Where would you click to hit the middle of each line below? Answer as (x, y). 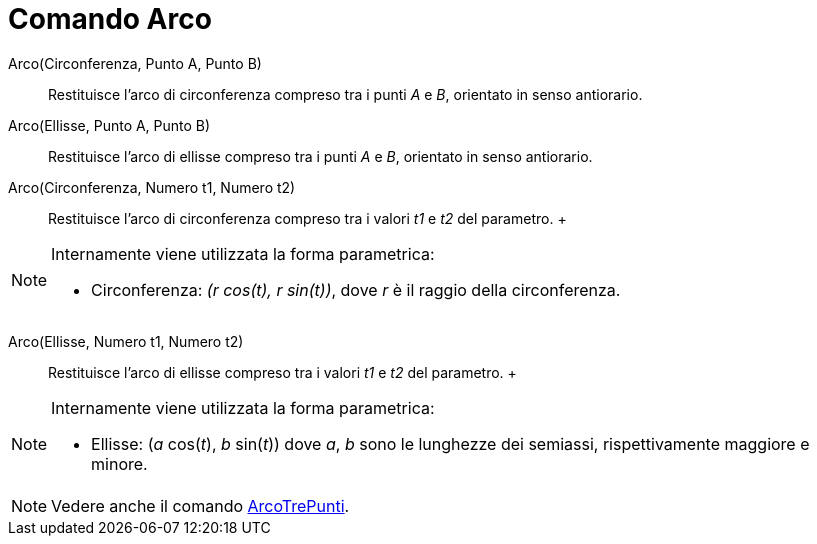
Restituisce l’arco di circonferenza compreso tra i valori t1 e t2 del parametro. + (307, 218)
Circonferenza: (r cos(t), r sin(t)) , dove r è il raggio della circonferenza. (356, 289)
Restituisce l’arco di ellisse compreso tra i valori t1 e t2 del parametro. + (282, 372)
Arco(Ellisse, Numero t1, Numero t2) (126, 341)
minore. (119, 463)
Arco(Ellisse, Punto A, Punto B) (109, 125)
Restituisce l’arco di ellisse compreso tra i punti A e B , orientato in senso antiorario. (320, 156)
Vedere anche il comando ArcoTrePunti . (200, 505)
